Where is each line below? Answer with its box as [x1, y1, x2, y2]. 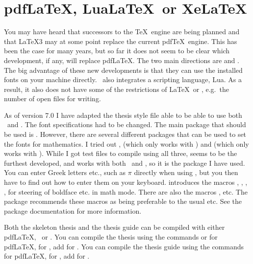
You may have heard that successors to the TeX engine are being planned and [4, 26, 240, 37]
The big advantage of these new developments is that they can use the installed [4, 65, 243, 75]
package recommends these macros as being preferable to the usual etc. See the [4, 196, 242, 206]
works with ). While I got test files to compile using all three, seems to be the [4, 148, 237, 158]
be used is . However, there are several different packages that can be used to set [4, 129, 247, 139]
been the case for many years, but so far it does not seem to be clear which [4, 45, 230, 56]
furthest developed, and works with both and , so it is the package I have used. [4, 157, 245, 168]
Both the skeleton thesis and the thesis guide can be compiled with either [4, 222, 225, 232]
